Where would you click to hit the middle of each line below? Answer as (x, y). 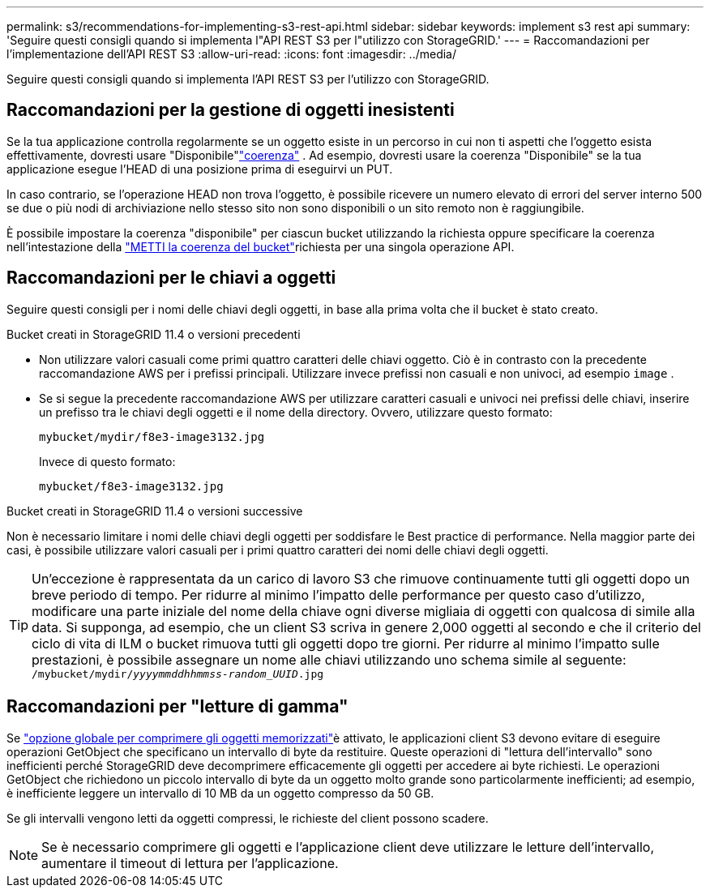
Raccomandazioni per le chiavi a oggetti (171, 278)
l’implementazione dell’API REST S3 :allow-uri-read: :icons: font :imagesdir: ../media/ (232, 54)
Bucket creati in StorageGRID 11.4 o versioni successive (155, 511)
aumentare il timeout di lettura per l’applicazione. (190, 863)
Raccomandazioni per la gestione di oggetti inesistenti (231, 110)
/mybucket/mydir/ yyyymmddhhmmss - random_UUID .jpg (178, 674)
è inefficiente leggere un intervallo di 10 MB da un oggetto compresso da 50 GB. (220, 793)
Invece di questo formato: (107, 461)
